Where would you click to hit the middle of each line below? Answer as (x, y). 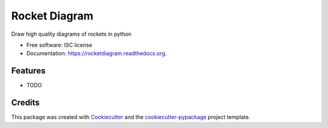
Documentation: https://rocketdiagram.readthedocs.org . (97, 53)
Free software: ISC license (59, 45)
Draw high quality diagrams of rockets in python (71, 34)
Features (28, 71)
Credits (26, 103)
